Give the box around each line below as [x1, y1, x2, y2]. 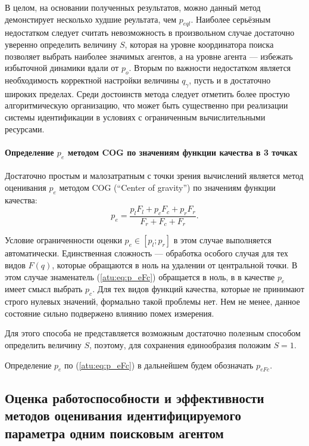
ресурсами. [5, 122, 45, 135]
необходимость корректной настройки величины [5, 73, 179, 86]
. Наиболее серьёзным [191, 13, 271, 25]
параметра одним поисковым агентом [5, 423, 224, 442]
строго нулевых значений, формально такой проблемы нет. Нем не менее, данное [5, 295, 300, 308]
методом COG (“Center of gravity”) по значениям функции [59, 181, 276, 193]
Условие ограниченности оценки [5, 234, 122, 246]
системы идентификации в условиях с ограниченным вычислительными [5, 110, 266, 123]
